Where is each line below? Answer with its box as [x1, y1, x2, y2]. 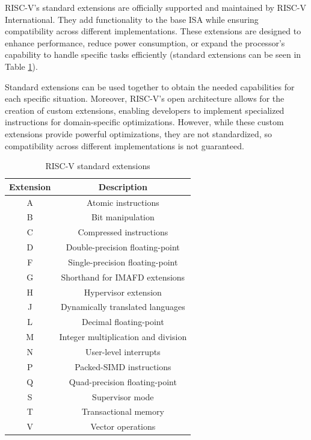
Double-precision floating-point [66, 241, 180, 253]
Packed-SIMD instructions [75, 360, 171, 373]
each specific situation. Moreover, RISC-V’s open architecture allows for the [5, 92, 285, 105]
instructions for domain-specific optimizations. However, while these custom [5, 116, 284, 128]
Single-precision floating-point [68, 255, 178, 268]
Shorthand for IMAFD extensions [61, 270, 185, 283]
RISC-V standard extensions [45, 160, 150, 172]
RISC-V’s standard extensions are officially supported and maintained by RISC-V [5, 1, 307, 13]
